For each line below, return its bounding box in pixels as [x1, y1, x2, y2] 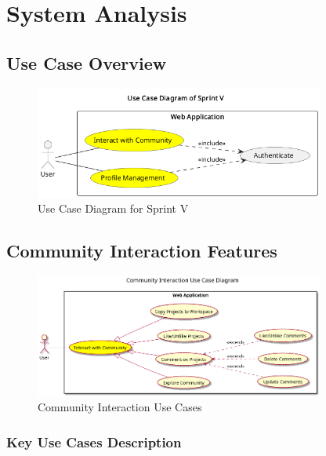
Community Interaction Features [6, 239, 277, 263]
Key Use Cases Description [6, 432, 182, 451]
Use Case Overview [6, 50, 167, 75]
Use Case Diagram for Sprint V [38, 200, 189, 217]
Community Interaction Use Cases [38, 399, 202, 415]
